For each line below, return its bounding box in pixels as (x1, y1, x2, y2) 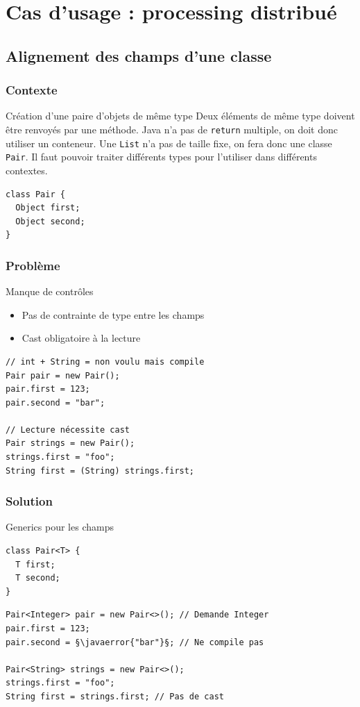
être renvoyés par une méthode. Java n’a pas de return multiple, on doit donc (6, 122, 338, 136)
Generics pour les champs (6, 519, 114, 534)
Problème (6, 256, 60, 274)
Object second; (15, 216, 85, 226)
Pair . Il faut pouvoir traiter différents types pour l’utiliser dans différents (6, 149, 317, 164)
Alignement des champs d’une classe (6, 44, 272, 66)
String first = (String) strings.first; (6, 465, 195, 476)
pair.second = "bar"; (6, 397, 105, 408)
